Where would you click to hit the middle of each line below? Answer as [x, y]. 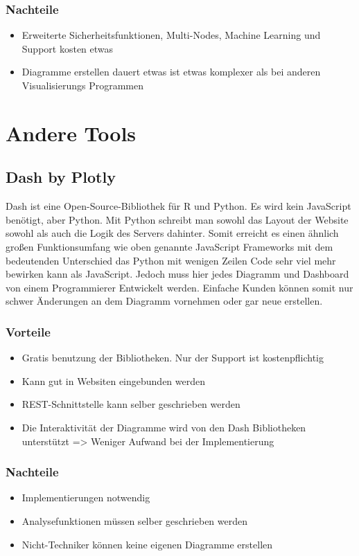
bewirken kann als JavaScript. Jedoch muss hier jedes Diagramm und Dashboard [177, 274]
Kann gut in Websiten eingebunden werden [114, 380]
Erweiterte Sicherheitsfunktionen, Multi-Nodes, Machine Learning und [171, 35]
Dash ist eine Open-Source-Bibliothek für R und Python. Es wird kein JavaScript [178, 206]
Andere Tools [71, 133]
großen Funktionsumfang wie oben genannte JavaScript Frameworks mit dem [169, 246]
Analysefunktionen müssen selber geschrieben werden [135, 520]
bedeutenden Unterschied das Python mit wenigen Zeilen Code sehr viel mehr [171, 260]
